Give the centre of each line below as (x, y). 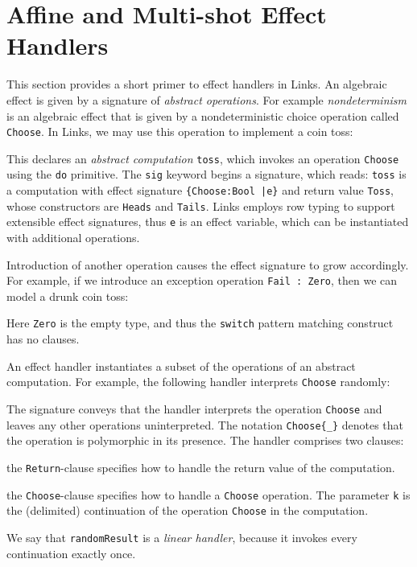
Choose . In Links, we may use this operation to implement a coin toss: (180, 131)
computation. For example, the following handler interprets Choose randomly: (198, 382)
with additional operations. (73, 238)
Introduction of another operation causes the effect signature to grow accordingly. (208, 264)
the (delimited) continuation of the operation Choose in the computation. (188, 510)
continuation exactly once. (71, 553)
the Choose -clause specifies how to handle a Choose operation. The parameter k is (208, 494)
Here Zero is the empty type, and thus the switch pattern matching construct (200, 323)
